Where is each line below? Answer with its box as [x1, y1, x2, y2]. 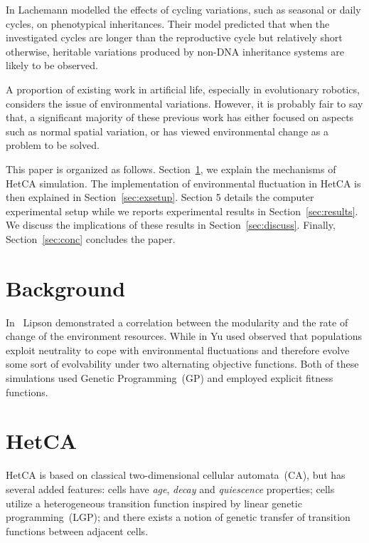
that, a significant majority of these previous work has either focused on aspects [6, 110, 354, 125]
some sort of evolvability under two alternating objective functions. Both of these [6, 356, 359, 371]
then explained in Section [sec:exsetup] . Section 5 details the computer [6, 190, 314, 205]
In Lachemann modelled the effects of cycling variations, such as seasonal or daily [6, 2, 361, 16]
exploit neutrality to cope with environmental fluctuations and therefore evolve [6, 342, 350, 357]
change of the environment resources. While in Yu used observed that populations [6, 329, 363, 343]
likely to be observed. [6, 58, 99, 73]
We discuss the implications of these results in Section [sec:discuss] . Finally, [6, 217, 336, 232]
